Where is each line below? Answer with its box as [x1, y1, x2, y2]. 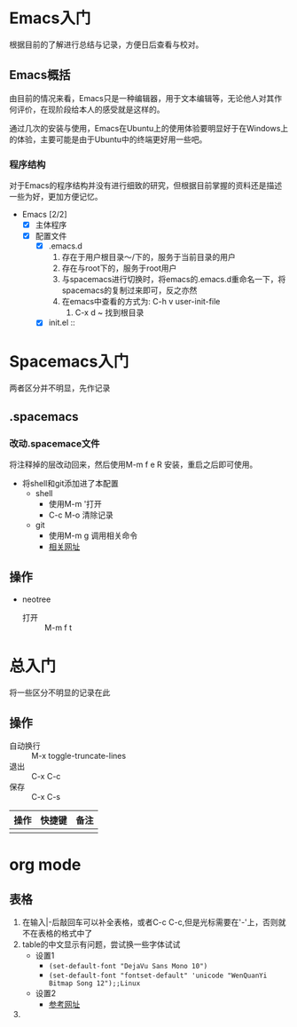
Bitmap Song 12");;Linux [48, 979, 141, 988]
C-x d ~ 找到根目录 [74, 307, 145, 318]
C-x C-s [31, 792, 60, 802]
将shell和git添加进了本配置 [21, 478, 119, 488]
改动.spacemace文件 [9, 437, 100, 449]
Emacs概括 [9, 67, 71, 83]
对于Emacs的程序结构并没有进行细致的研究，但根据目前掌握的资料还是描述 [9, 180, 282, 191]
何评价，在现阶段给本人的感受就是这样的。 [9, 104, 165, 115]
